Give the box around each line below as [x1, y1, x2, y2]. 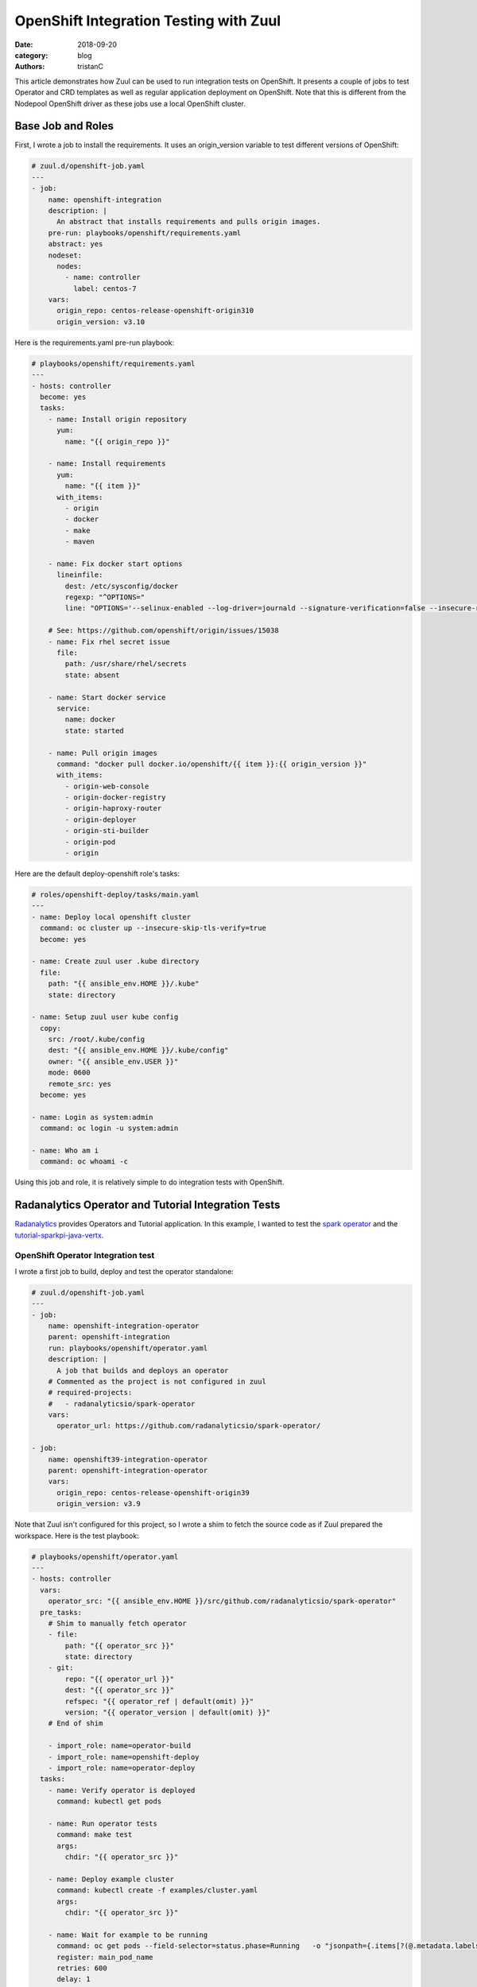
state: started [64, 726, 125, 735]
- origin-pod [64, 837, 116, 846]
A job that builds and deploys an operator [56, 1365, 229, 1375]
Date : [14, 40, 33, 49]
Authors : [14, 62, 45, 72]
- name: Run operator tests [48, 1819, 158, 1828]
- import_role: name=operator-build [48, 1741, 191, 1750]
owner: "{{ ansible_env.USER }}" [48, 1057, 179, 1066]
